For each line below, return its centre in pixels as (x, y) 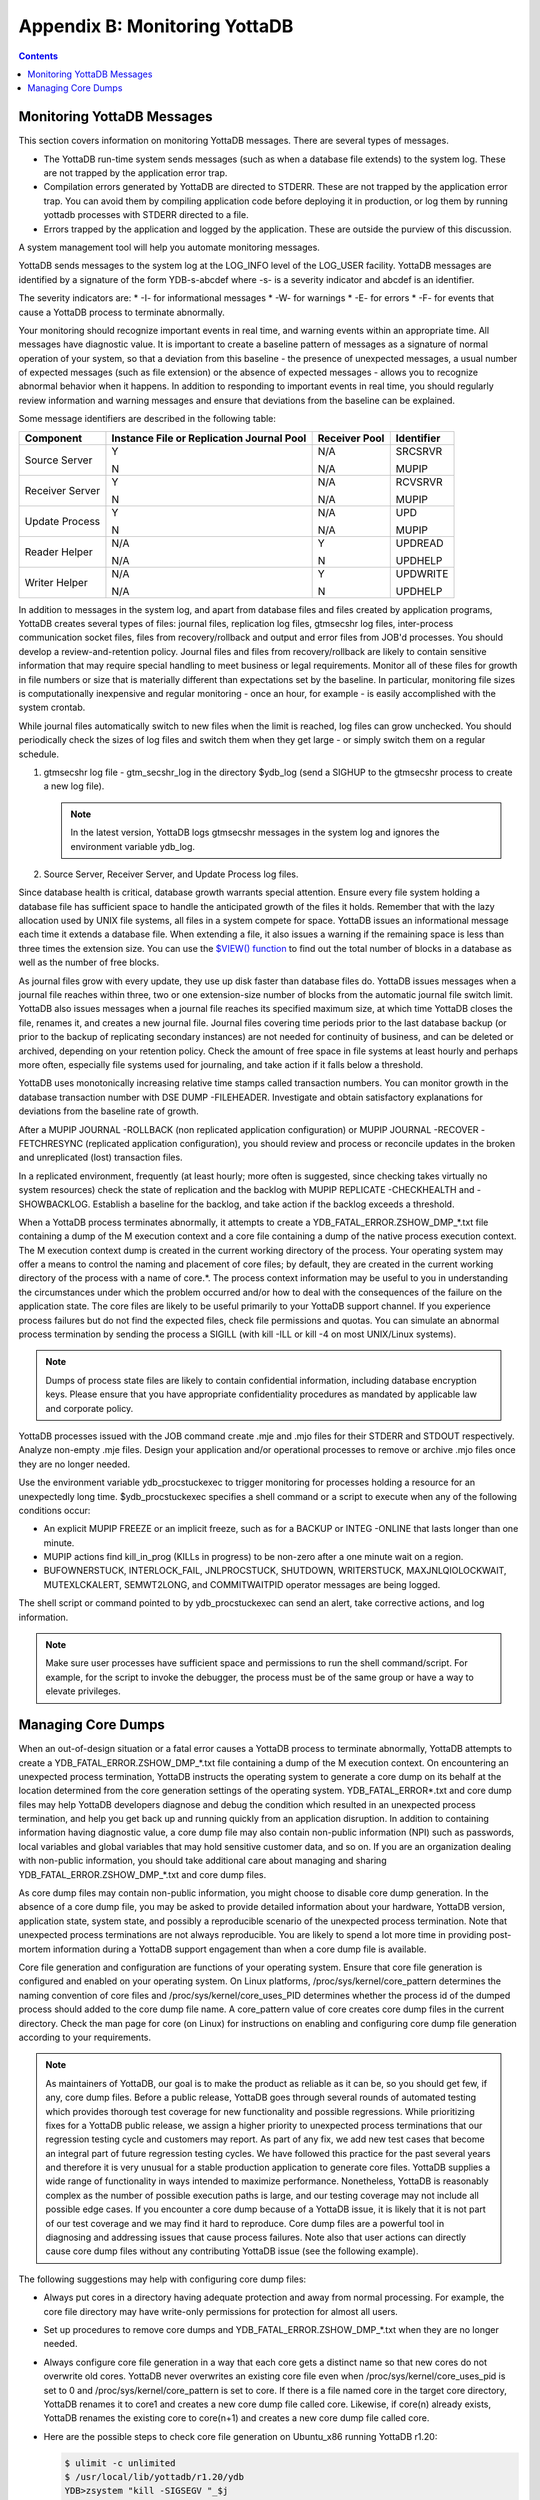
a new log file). (74, 786)
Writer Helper (56, 582)
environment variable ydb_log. (132, 846)
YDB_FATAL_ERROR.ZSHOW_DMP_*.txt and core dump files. (142, 1874)
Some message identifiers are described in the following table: (147, 419)
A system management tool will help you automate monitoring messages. (169, 247)
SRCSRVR (419, 451)
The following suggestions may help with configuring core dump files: (162, 2279)
